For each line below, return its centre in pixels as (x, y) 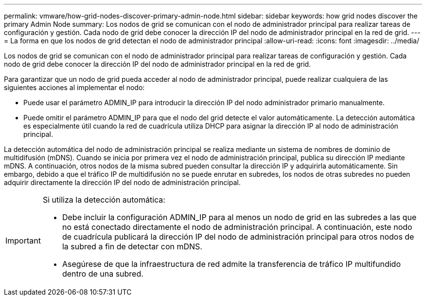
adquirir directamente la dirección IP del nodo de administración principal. (122, 182)
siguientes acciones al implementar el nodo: (74, 87)
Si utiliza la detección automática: (104, 200)
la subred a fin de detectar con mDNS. (132, 246)
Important (23, 241)
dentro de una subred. (103, 274)
